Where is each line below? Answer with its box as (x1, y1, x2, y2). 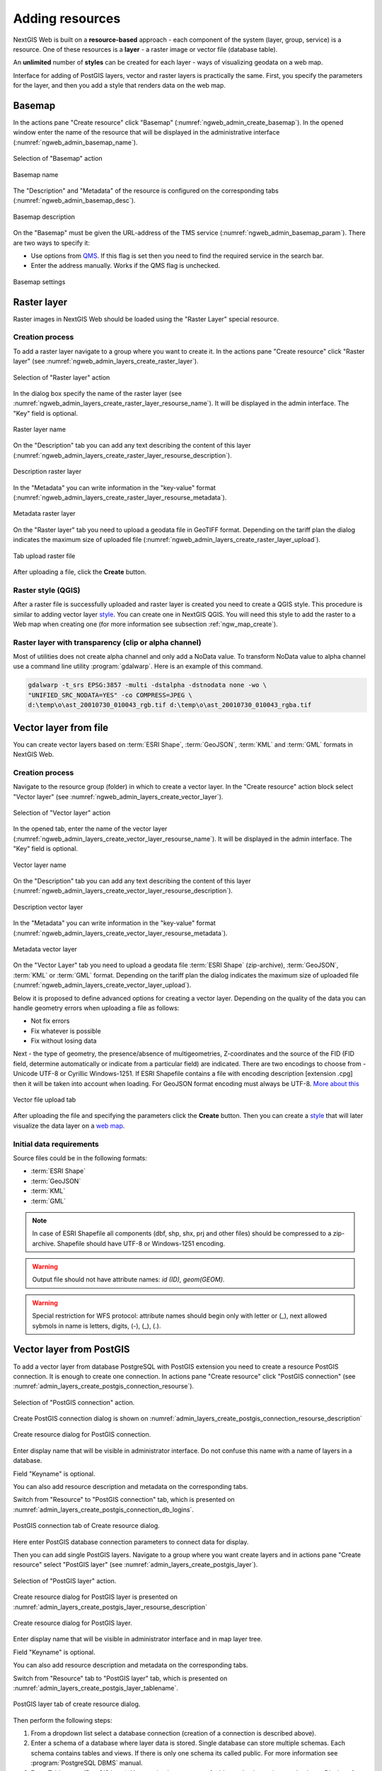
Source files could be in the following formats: (13, 1153, 148, 1162)
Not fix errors (30, 1017, 70, 1025)
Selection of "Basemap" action (13, 154, 103, 163)
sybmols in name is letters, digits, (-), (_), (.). (32, 1321, 161, 1330)
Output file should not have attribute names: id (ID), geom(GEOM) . (32, 1275, 225, 1284)
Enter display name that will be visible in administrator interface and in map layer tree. (13, 1635, 263, 1643)
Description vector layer (13, 903, 83, 911)
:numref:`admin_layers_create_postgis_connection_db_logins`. (13, 1505, 195, 1514)
